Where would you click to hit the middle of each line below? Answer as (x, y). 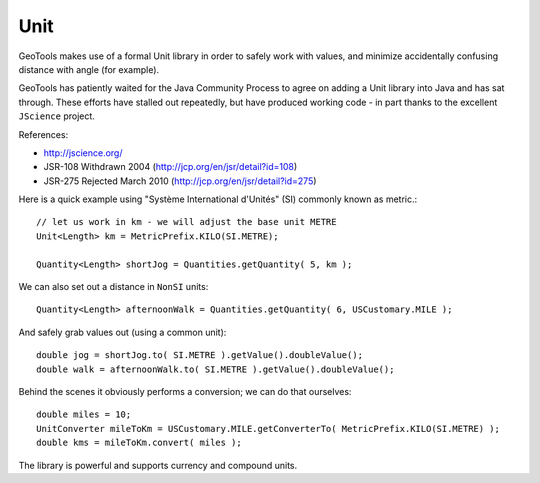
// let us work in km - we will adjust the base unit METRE (186, 222)
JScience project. (56, 116)
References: (43, 134)
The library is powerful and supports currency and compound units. (158, 465)
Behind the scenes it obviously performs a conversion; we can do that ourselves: (185, 391)
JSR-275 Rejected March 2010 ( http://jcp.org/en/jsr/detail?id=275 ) (180, 181)
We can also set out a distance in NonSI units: (113, 287)
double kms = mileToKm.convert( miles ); (139, 443)
